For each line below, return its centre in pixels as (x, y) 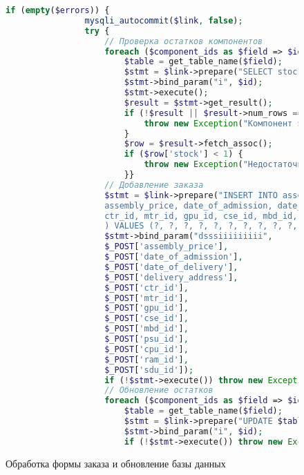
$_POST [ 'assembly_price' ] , (167, 247)
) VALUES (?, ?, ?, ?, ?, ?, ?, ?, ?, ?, (201, 226)
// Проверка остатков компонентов (184, 41)
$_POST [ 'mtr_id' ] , (146, 298)
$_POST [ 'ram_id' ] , (146, 359)
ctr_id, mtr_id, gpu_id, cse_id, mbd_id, (201, 216)
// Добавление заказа (154, 185)
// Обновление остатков (159, 390)
